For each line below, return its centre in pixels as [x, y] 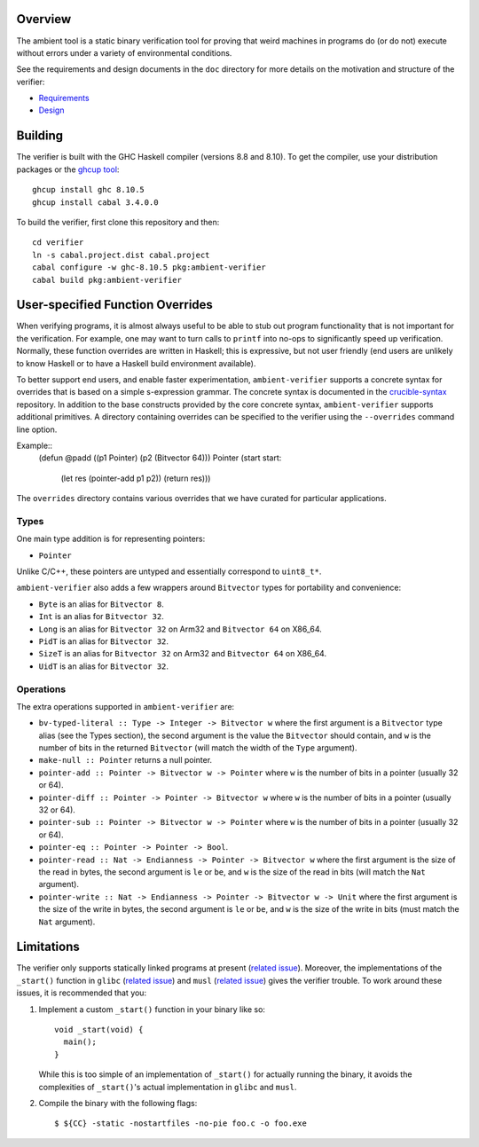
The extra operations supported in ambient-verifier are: [126, 706]
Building [40, 136]
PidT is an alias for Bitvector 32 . [103, 641]
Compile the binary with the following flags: [118, 1103]
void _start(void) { [99, 1029]
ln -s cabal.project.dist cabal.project [121, 255]
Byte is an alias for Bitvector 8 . [101, 604]
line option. [37, 429]
